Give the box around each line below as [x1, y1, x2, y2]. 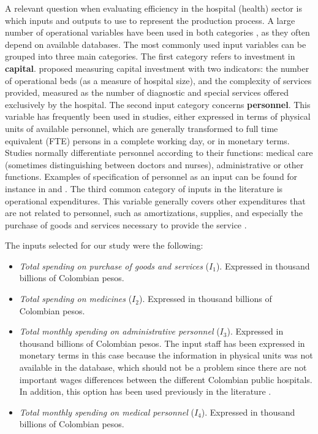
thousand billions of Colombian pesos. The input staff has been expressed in [19, 336, 305, 349]
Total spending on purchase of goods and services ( [19, 259, 210, 272]
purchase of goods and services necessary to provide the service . [5, 218, 247, 231]
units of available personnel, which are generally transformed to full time [5, 122, 278, 134]
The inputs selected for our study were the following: [5, 239, 203, 252]
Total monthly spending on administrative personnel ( [19, 325, 220, 338]
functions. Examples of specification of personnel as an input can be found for [5, 170, 298, 183]
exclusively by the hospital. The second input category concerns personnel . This [5, 98, 311, 110]
